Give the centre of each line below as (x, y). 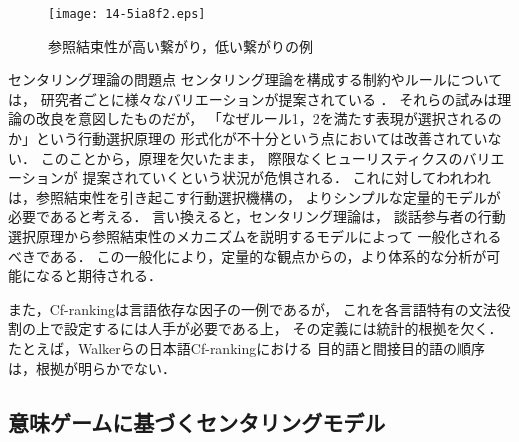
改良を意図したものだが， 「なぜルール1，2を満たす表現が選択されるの (268, 118)
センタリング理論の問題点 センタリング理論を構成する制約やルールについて (255, 79)
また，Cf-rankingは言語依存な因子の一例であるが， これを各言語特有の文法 (252, 308)
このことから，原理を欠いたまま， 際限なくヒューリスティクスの (251, 157)
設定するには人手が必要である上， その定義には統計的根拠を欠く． (283, 328)
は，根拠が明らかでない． (92, 367)
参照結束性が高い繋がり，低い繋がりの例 (181, 45)
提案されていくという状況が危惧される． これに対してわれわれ (286, 177)
